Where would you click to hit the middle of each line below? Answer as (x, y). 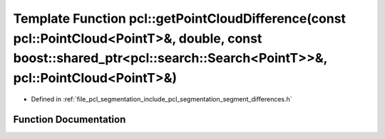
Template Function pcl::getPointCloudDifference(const (179, 18)
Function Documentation (70, 119)
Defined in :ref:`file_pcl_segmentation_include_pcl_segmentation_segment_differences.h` (161, 99)
